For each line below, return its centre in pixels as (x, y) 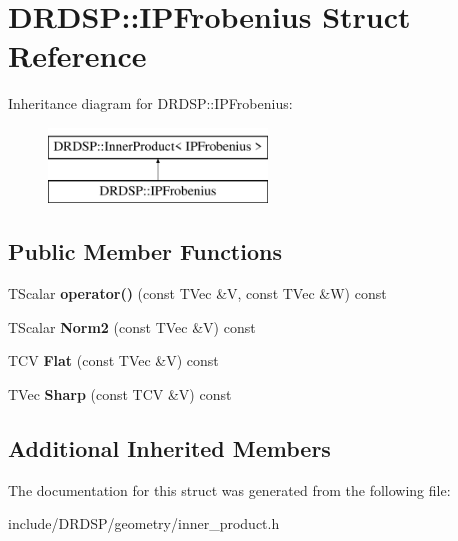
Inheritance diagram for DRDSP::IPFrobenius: (150, 103)
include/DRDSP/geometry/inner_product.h (144, 523)
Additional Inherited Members (169, 448)
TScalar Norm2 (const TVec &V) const (132, 326)
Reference (77, 55)
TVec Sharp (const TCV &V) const (120, 394)
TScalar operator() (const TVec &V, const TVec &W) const (197, 293)
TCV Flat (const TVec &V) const (113, 360)
